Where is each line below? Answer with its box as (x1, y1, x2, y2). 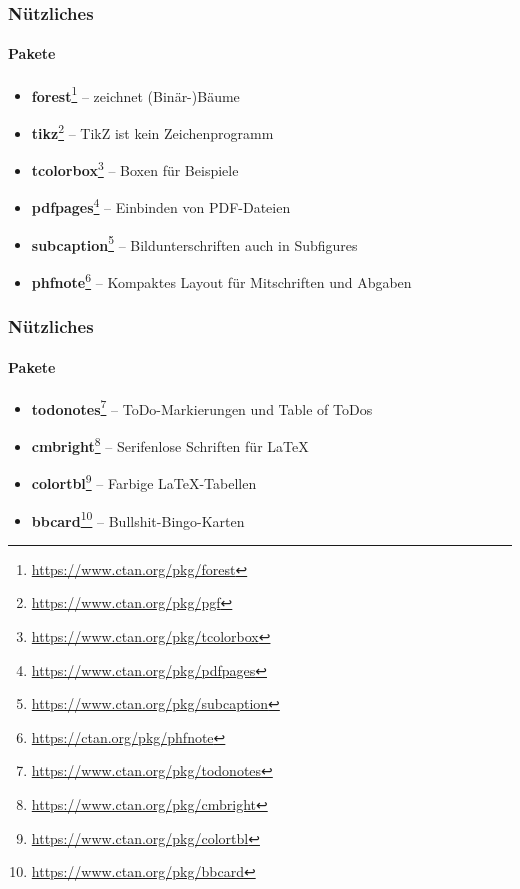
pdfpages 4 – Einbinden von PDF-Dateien (31, 194, 291, 218)
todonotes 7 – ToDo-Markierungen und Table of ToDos (31, 395, 373, 419)
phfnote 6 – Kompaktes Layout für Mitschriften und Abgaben (31, 268, 412, 292)
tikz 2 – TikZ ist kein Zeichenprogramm (31, 119, 274, 143)
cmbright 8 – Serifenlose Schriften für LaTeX (31, 433, 309, 456)
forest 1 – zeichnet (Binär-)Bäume (31, 82, 240, 106)
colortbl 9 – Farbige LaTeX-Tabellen (31, 470, 257, 493)
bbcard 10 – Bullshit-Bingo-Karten (31, 507, 245, 531)
